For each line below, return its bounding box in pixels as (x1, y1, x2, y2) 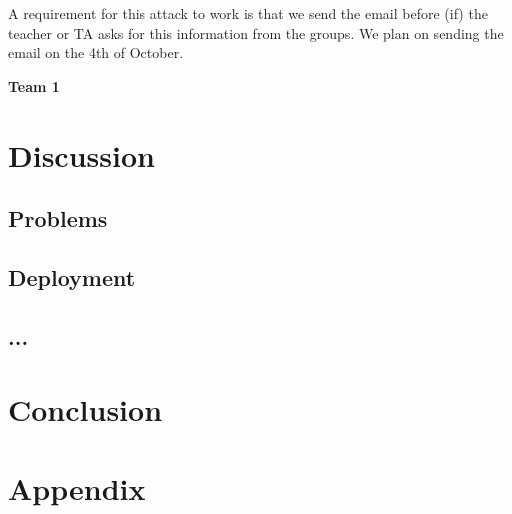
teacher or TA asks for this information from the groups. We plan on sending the (8, 22, 504, 43)
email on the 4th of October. (8, 42, 184, 63)
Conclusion (8, 389, 163, 430)
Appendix (8, 467, 146, 508)
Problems (8, 203, 108, 234)
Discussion (8, 134, 155, 175)
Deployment (8, 261, 136, 292)
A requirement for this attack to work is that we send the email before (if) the (8, 3, 488, 23)
